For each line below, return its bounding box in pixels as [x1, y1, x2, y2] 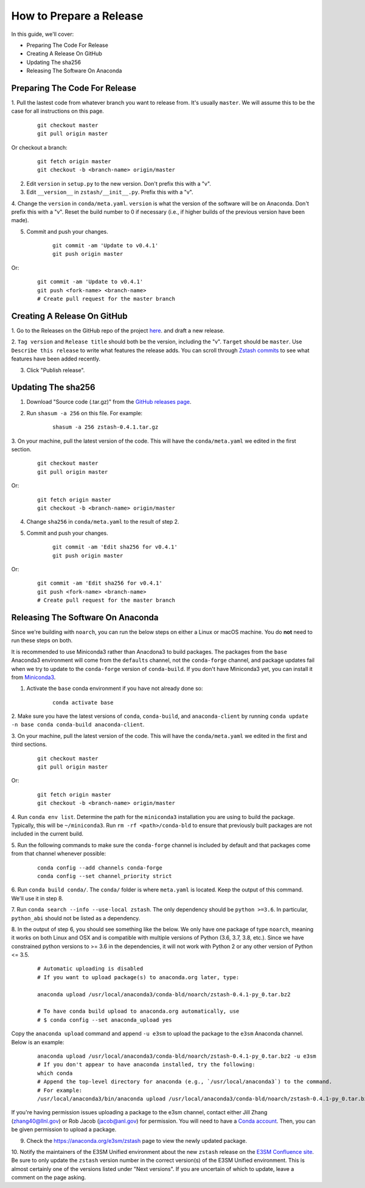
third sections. [11, 740, 47, 748]
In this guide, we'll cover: [11, 30, 74, 38]
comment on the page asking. [11, 1174, 86, 1181]
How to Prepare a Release [11, 9, 144, 23]
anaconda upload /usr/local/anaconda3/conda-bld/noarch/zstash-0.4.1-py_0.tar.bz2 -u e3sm [37, 1052, 316, 1060]
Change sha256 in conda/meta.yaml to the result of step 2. [26, 518, 179, 525]
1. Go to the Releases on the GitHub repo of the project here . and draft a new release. [11, 326, 225, 334]
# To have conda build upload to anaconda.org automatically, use [37, 1008, 240, 1015]
